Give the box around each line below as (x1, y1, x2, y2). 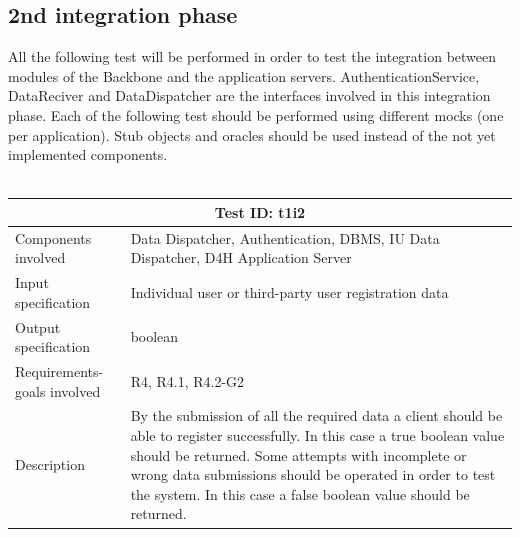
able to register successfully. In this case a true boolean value (130, 425, 505, 446)
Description (15, 454, 85, 475)
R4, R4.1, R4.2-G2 (130, 370, 245, 391)
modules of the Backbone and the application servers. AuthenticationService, (8, 65, 480, 86)
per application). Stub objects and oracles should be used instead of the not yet (8, 124, 496, 145)
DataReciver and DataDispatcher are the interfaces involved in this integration (8, 85, 491, 106)
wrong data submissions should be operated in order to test (130, 464, 496, 485)
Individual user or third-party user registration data (130, 281, 449, 302)
